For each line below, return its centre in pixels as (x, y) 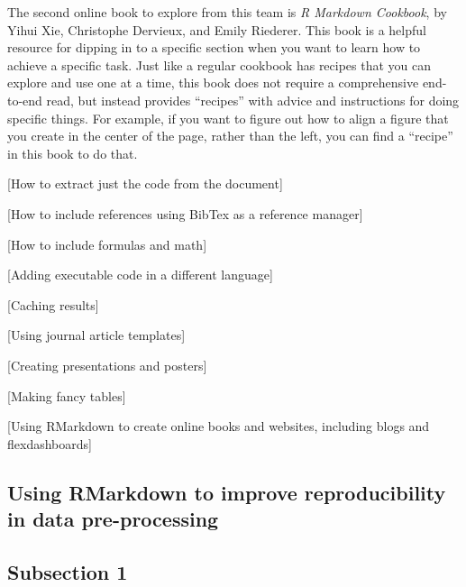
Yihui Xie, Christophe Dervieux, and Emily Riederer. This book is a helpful (217, 29)
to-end (25, 100)
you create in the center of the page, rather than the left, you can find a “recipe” (230, 136)
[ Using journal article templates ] (96, 335)
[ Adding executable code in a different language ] (140, 275)
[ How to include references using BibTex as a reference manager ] (185, 213)
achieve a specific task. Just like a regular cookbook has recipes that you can (219, 64)
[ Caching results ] (53, 304)
